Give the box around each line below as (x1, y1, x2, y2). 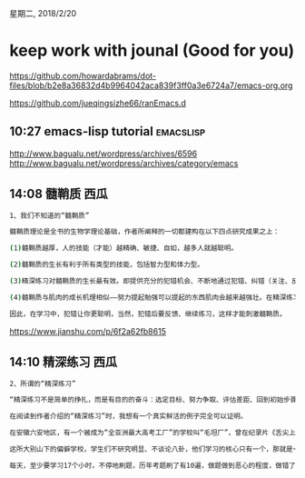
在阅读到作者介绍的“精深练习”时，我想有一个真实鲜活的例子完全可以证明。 (9, 412, 248, 421)
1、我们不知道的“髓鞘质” (9, 211, 90, 220)
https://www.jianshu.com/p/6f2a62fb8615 (9, 325, 166, 336)
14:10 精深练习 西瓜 (9, 354, 118, 370)
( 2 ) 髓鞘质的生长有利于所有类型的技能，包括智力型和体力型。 (9, 260, 204, 270)
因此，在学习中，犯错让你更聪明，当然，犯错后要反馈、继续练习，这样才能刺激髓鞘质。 (9, 309, 287, 318)
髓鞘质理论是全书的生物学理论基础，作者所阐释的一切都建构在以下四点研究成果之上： (9, 227, 280, 236)
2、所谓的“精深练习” (9, 379, 76, 388)
